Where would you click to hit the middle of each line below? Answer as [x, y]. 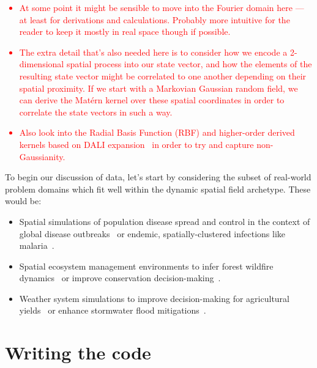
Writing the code [78, 352]
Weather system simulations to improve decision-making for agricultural [154, 298]
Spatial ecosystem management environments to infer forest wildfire [146, 266]
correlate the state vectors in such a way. [96, 112]
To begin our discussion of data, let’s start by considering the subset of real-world [158, 177]
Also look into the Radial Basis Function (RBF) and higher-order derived [157, 132]
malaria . [37, 245]
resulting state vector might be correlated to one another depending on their [163, 75]
